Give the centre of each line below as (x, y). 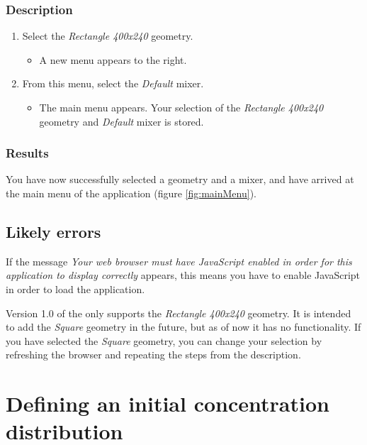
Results (27, 153)
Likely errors (53, 231)
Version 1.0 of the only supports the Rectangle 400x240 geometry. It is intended (179, 313)
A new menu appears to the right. (113, 59)
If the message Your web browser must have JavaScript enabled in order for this (179, 261)
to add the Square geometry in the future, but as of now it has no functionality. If (183, 327)
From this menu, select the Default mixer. (113, 83)
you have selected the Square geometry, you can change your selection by (164, 340)
